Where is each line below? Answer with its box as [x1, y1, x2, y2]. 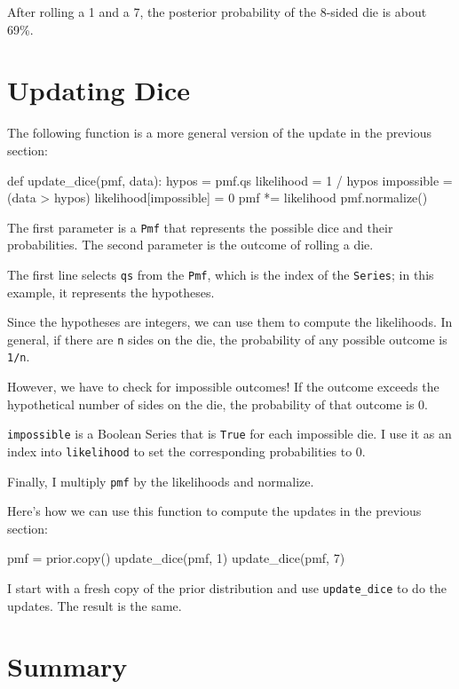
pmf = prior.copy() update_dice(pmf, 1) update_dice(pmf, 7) [7, 549, 345, 567]
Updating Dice [7, 72, 190, 108]
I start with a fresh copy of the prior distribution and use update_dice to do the [7, 579, 447, 598]
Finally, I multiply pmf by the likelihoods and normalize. [7, 471, 314, 490]
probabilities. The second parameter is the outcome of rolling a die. [7, 235, 374, 254]
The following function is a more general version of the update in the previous [7, 123, 431, 142]
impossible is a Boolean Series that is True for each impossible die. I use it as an [7, 424, 452, 443]
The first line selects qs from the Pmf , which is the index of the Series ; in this [7, 265, 434, 283]
